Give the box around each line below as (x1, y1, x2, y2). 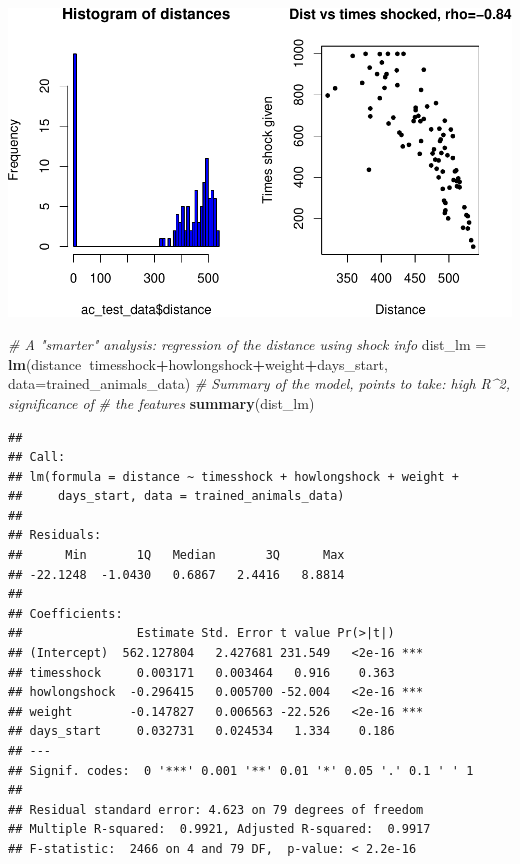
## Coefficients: (8, 606, 123, 621)
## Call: (8, 450, 66, 465)
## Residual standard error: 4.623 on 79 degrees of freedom (8, 802, 424, 817)
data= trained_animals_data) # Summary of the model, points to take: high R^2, (8, 373, 511, 394)
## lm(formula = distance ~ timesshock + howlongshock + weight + (8, 469, 460, 484)
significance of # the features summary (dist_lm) (8, 392, 315, 413)
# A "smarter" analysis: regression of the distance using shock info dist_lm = (8, 334, 487, 355)
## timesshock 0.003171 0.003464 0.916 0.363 (8, 665, 395, 680)
